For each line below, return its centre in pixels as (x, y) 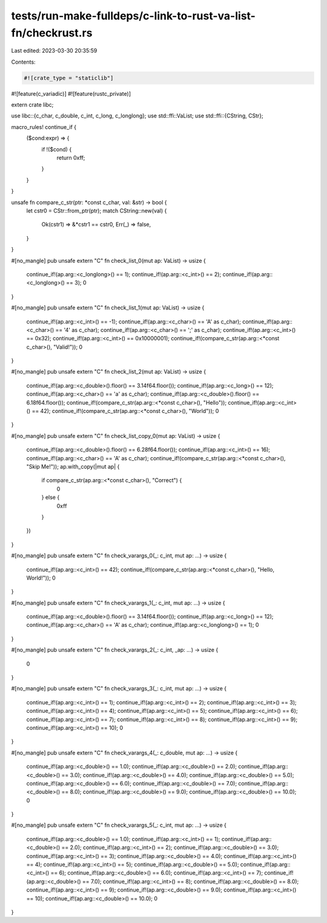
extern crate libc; (32, 105)
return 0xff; (71, 158)
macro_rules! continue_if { (44, 127)
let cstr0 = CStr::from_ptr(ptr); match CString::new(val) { (97, 211)
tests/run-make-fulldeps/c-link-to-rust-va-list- (133, 16)
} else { (51, 497)
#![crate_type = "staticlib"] (69, 78)
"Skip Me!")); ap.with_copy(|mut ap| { (73, 466)
